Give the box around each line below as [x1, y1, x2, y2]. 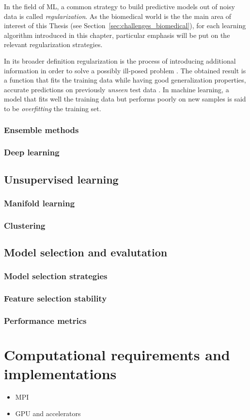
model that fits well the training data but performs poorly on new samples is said [4, 94, 246, 104]
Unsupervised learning [4, 171, 119, 186]
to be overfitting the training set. [4, 103, 101, 113]
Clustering [4, 219, 46, 231]
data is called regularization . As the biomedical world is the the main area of [4, 11, 232, 21]
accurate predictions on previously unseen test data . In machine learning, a [4, 84, 229, 94]
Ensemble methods [4, 124, 79, 136]
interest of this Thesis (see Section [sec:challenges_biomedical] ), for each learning [4, 20, 246, 31]
